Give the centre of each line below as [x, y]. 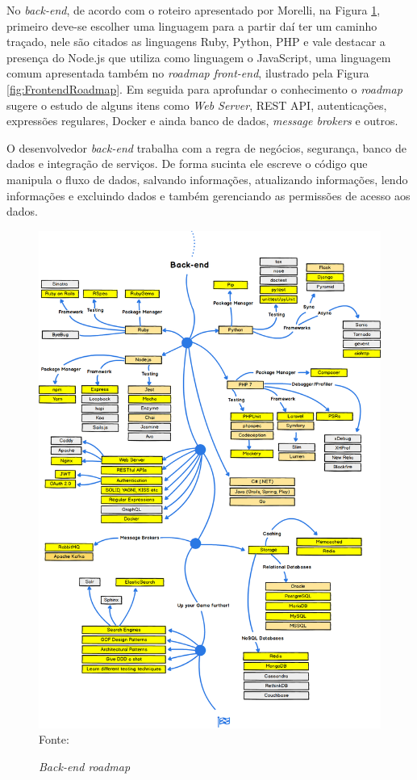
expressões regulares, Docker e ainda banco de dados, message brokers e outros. [202, 121]
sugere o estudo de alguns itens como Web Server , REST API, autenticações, [197, 105]
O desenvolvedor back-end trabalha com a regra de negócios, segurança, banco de [206, 147]
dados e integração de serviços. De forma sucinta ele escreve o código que [187, 164]
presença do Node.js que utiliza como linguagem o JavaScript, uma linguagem [199, 57]
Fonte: [54, 739]
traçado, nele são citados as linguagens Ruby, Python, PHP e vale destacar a [196, 42]
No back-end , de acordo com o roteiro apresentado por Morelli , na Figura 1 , [194, 10]
